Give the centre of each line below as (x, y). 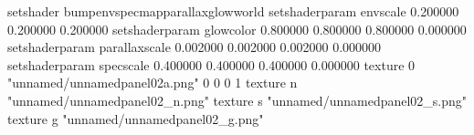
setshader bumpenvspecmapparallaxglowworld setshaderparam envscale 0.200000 (233, 11)
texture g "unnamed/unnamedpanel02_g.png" (136, 118)
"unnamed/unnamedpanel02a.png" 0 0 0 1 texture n (153, 83)
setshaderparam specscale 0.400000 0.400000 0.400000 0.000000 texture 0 (211, 64)
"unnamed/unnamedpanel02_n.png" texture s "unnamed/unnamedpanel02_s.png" (237, 100)
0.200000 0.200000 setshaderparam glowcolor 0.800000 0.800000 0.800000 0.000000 (237, 29)
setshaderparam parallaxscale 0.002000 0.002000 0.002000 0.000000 (195, 47)
